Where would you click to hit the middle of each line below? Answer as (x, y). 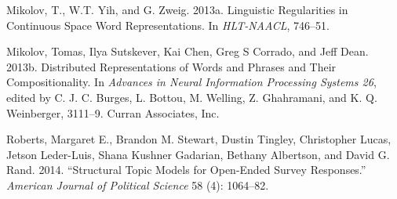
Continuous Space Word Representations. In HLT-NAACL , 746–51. (168, 25)
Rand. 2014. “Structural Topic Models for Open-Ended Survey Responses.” (186, 170)
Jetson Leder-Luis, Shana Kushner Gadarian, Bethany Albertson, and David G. (198, 154)
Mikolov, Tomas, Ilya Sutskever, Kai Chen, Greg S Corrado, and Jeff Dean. (188, 51)
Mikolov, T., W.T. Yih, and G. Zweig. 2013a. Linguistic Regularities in (177, 9)
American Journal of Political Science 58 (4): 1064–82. (138, 185)
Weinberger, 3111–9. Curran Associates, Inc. (113, 112)
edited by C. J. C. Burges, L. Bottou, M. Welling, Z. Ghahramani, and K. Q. (192, 97)
